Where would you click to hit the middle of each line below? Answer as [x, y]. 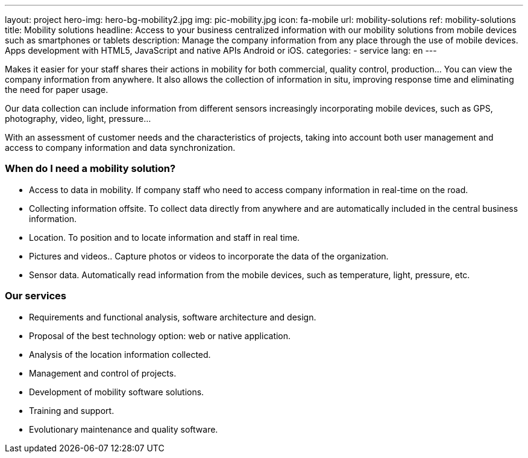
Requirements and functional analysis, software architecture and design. [173, 317]
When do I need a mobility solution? [90, 169]
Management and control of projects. [103, 373]
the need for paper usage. [57, 90]
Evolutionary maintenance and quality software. [124, 429]
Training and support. [72, 410]
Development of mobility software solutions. [117, 392]
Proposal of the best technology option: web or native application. [160, 336]
